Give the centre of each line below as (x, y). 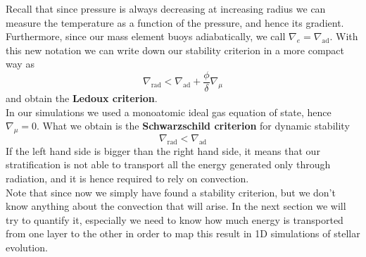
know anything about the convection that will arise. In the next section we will (176, 206)
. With (344, 36)
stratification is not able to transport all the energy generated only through (168, 164)
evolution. (27, 247)
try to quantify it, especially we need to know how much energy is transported (175, 219)
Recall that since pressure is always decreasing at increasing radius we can (166, 8)
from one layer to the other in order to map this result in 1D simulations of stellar (183, 233)
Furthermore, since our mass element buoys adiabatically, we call (146, 36)
